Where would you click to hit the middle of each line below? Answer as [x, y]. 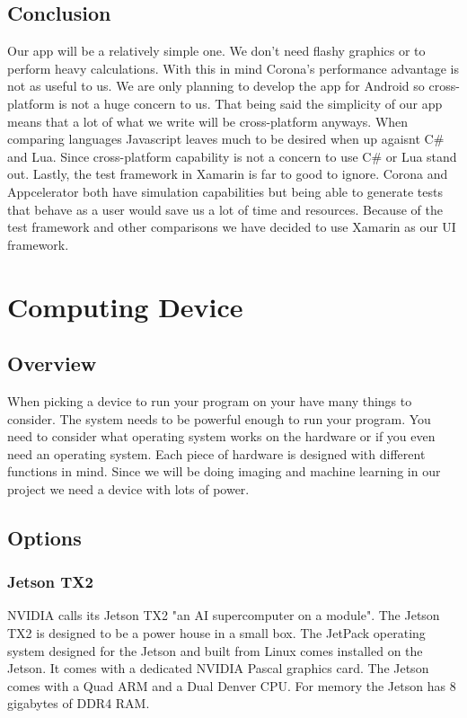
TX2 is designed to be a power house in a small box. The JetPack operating [216, 633]
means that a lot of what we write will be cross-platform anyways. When [208, 121]
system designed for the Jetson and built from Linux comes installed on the [215, 650]
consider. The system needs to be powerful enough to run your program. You [219, 418]
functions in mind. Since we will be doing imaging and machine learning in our [224, 471]
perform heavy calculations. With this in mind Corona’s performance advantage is [233, 68]
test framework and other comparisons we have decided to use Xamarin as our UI [232, 227]
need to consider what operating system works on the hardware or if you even [221, 436]
